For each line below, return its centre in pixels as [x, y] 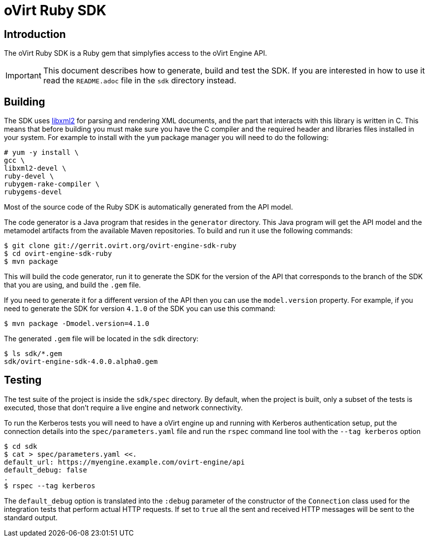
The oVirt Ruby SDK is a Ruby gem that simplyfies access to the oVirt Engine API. [135, 53]
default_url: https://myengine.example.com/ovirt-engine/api [124, 462]
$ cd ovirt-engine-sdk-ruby [58, 254]
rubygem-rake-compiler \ [52, 184]
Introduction [35, 34]
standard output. [31, 517]
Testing [23, 380]
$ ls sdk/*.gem [33, 354]
